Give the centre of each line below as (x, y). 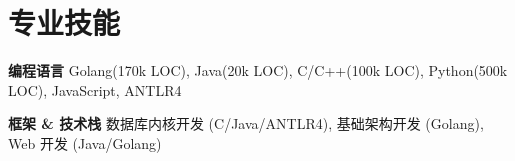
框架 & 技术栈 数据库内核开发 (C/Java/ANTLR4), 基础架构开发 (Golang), (246, 123)
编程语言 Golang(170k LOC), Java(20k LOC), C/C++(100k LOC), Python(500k (258, 70)
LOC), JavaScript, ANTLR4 (95, 89)
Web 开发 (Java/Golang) (85, 142)
